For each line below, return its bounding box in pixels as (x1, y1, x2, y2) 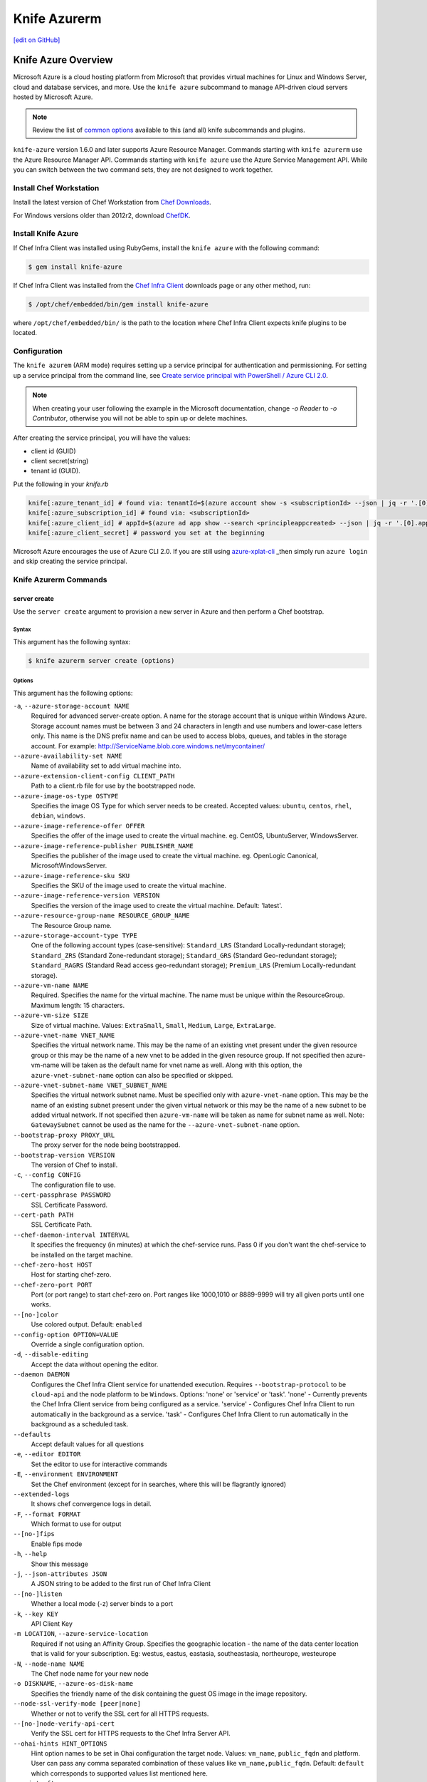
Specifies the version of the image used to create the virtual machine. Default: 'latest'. (31, 901, 283, 910)
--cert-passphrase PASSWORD (13, 1191, 112, 1199)
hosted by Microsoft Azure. (13, 93, 93, 101)
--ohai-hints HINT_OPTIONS (13, 1739, 107, 1748)
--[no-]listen (13, 1590, 63, 1598)
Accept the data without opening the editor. (31, 1360, 159, 1369)
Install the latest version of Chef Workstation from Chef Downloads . (13, 198, 211, 207)
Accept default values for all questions (31, 1440, 144, 1448)
